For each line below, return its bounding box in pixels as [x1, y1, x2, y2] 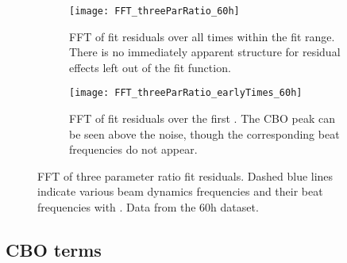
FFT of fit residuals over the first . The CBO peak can [69, 110, 335, 127]
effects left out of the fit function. [69, 59, 231, 75]
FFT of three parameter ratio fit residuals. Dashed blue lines [37, 167, 334, 184]
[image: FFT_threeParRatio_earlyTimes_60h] [69, 87, 303, 99]
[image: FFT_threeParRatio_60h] [69, 6, 240, 17]
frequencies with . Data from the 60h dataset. [37, 199, 259, 215]
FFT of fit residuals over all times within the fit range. [69, 28, 335, 44]
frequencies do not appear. [69, 141, 198, 158]
